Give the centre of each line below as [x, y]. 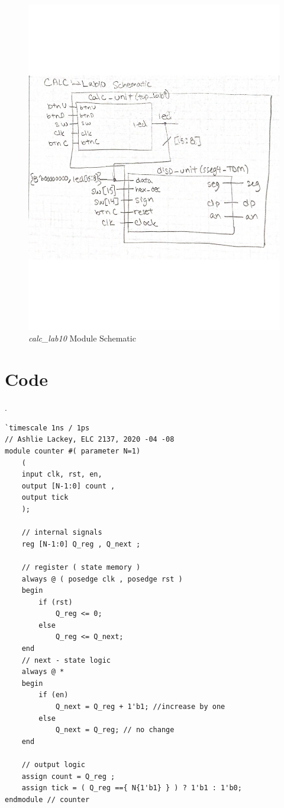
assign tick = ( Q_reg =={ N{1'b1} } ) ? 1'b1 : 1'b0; [132, 788]
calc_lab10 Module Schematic [82, 338]
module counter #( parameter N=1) [73, 451]
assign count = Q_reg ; [68, 776]
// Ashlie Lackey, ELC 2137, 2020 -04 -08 [90, 440]
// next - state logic [66, 660]
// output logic [54, 765]
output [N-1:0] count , [68, 486]
